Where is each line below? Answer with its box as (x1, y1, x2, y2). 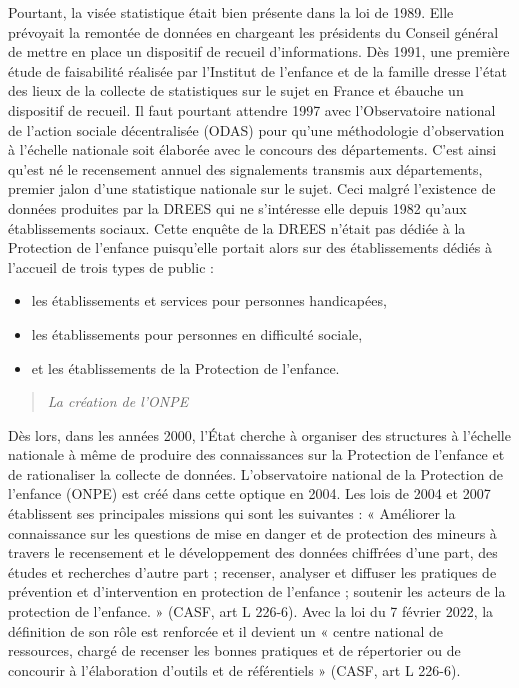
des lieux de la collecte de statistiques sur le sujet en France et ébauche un (8, 80, 464, 101)
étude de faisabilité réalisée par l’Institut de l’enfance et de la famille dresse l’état (8, 60, 508, 81)
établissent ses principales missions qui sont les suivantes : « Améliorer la (8, 503, 456, 524)
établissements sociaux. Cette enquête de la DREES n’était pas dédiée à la (8, 217, 466, 238)
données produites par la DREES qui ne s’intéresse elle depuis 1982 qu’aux (8, 197, 467, 218)
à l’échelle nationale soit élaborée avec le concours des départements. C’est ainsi (8, 139, 497, 160)
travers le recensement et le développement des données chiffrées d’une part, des (8, 542, 498, 563)
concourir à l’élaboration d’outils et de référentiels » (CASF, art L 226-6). (8, 659, 461, 680)
